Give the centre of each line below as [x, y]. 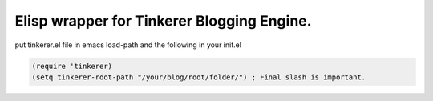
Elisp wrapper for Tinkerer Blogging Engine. [163, 21]
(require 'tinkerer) [72, 66]
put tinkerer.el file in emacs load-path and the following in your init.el [128, 45]
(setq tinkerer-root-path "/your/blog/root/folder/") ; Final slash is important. [199, 77]
